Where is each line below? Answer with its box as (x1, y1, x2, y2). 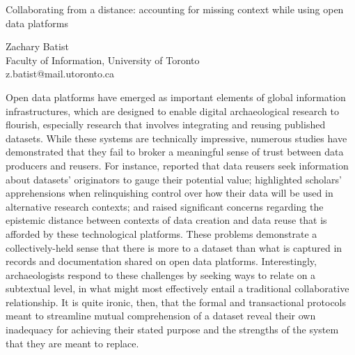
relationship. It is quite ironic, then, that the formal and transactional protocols (6, 294, 347, 309)
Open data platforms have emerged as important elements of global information (6, 89, 346, 104)
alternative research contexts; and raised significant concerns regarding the (6, 199, 324, 213)
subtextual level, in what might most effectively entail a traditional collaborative (6, 281, 349, 296)
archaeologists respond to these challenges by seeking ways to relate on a (6, 267, 316, 282)
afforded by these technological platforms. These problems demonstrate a (6, 226, 317, 241)
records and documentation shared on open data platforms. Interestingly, (6, 254, 317, 269)
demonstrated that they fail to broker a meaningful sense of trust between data (6, 144, 344, 159)
